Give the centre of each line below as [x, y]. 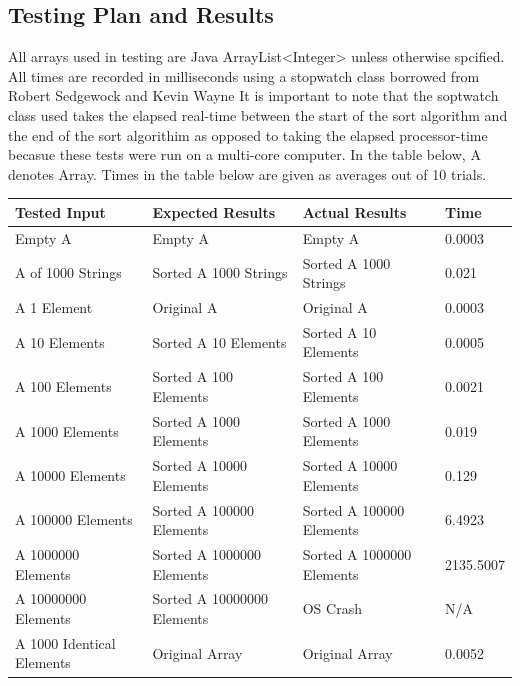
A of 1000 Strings [68, 272]
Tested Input [60, 211]
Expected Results [214, 211]
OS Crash [332, 608]
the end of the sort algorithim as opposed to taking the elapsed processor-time [248, 134]
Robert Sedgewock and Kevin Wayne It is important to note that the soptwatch [253, 95]
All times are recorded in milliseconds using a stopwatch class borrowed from [244, 75]
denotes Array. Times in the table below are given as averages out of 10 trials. [247, 173]
